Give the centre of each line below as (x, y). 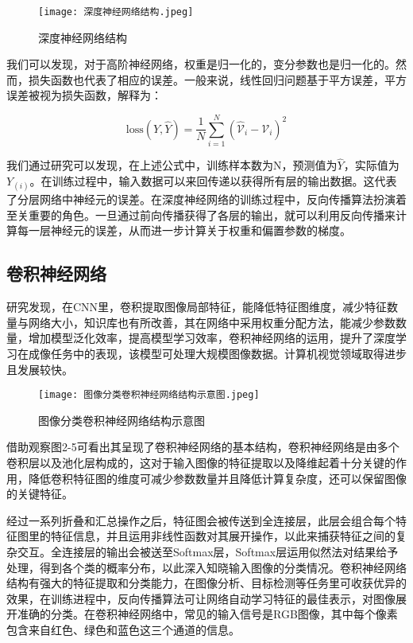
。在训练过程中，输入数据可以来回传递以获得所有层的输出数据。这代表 (213, 180)
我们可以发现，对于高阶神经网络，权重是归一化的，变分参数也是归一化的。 (201, 64)
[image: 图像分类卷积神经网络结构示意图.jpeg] (149, 395)
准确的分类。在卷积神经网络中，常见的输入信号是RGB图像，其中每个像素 (207, 614)
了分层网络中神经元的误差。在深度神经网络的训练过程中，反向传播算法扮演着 (206, 199)
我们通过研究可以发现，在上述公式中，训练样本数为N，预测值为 (172, 165)
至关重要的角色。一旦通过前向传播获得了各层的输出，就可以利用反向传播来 (201, 214)
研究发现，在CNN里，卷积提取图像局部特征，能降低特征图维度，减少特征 (197, 307)
